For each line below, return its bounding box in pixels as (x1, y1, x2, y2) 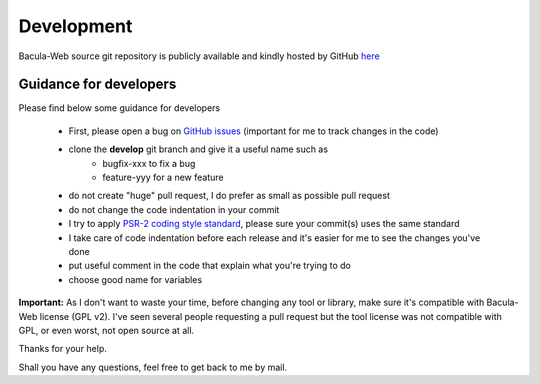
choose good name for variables (68, 273, 203, 285)
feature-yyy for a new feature (102, 171, 224, 184)
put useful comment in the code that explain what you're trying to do (68, 260, 352, 272)
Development (18, 15, 133, 37)
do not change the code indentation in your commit (68, 203, 280, 215)
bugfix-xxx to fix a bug (102, 157, 196, 169)
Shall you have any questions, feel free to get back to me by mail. (18, 361, 288, 373)
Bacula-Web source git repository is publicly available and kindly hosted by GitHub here (18, 50, 380, 62)
